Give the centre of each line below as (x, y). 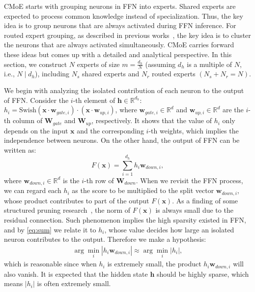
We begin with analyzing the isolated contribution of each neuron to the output (124, 90)
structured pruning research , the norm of (67, 210)
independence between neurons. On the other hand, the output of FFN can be (122, 140)
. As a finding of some (205, 200)
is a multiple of (210, 64)
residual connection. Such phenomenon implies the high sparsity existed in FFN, (125, 220)
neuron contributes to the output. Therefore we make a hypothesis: (105, 239)
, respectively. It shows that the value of (152, 120)
